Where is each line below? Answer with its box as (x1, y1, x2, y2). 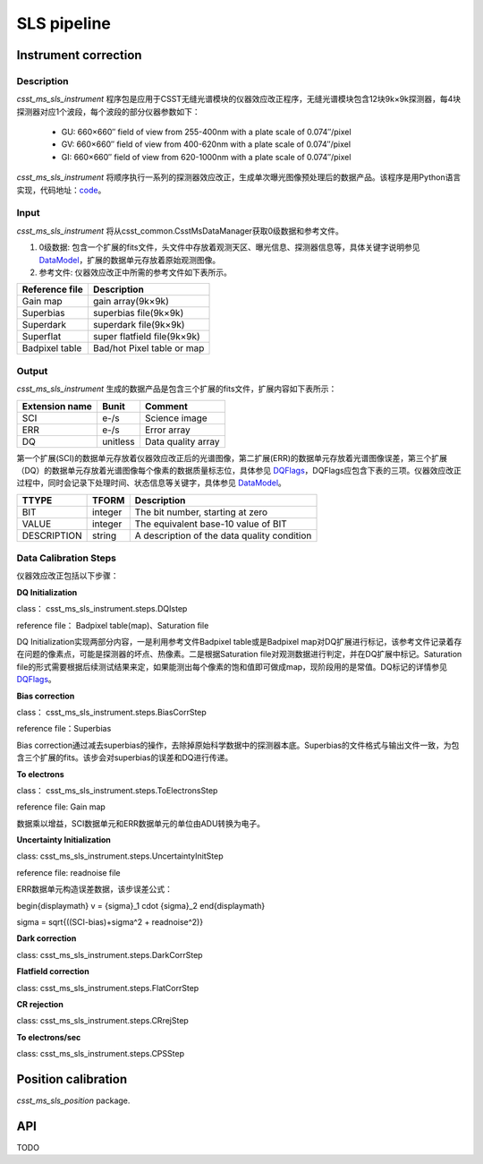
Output (16, 364, 48, 377)
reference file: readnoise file (16, 867, 121, 877)
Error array (144, 424, 191, 436)
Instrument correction (16, 47, 142, 63)
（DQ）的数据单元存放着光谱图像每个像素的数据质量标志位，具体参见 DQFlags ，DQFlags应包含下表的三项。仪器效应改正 (16, 465, 462, 475)
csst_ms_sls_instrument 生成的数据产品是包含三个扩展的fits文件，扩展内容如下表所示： (16, 383, 337, 394)
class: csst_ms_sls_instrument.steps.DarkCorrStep (16, 949, 203, 960)
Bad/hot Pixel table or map (92, 342, 205, 355)
